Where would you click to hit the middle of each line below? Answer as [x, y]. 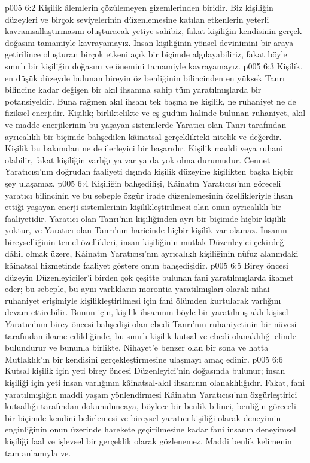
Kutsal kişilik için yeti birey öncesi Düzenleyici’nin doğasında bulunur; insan [145, 371]
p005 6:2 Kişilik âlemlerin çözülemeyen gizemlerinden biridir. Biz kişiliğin [139, 7]
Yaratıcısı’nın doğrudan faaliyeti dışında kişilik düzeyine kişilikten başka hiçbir [149, 171]
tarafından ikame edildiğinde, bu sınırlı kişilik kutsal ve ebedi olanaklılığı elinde [151, 335]
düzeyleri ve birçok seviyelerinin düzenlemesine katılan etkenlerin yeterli [137, 19]
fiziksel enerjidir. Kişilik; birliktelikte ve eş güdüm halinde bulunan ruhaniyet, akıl [155, 113]
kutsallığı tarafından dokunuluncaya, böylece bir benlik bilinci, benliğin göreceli [151, 406]
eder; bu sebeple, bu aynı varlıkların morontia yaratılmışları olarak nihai [137, 289]
